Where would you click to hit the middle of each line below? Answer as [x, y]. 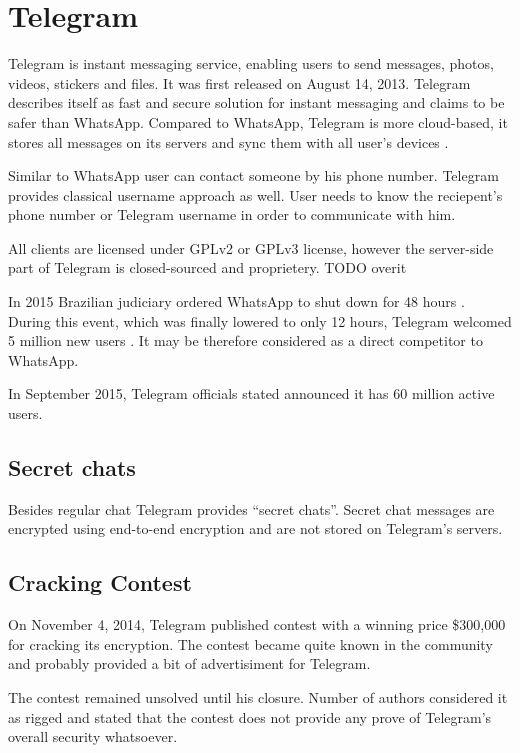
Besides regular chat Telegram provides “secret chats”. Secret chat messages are [251, 508]
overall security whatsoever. [93, 736]
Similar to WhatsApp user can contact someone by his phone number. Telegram [253, 175]
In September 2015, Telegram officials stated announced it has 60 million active [251, 393]
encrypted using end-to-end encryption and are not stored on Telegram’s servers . [255, 528]
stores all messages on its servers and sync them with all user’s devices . [228, 141]
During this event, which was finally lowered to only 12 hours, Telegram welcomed [260, 320]
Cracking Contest [100, 582]
